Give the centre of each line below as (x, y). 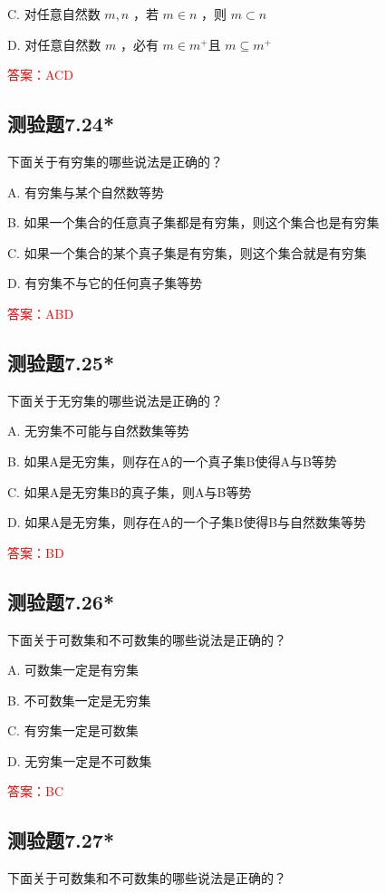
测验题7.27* (61, 840)
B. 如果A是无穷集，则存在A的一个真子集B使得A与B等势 (172, 461)
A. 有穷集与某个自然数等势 (86, 192)
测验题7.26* (61, 601)
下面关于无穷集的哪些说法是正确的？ (115, 400)
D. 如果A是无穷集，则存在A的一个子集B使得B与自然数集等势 (187, 522)
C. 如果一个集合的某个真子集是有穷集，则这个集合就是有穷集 (187, 252)
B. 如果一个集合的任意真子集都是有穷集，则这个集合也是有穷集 (193, 222)
